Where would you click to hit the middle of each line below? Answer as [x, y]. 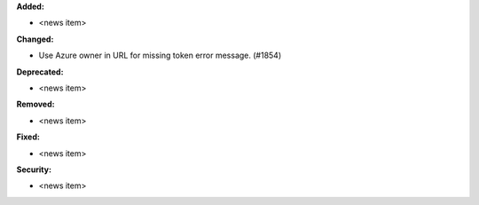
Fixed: [28, 137]
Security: [34, 170]
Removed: [35, 104]
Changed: [35, 39]
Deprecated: [40, 72]
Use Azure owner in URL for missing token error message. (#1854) [160, 55]
